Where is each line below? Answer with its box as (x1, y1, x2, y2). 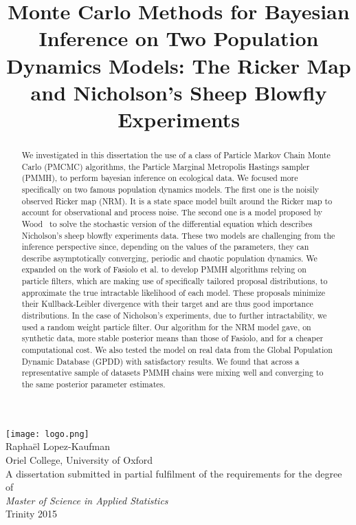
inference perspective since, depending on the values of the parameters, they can (21, 241, 309, 253)
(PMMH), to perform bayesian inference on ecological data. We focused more (21, 172, 298, 184)
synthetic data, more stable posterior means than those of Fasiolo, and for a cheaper (21, 332, 324, 344)
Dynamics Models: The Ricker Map (6, 51, 351, 79)
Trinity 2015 (5, 506, 58, 521)
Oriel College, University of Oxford (5, 452, 153, 467)
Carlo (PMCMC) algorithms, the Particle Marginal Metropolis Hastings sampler (21, 160, 310, 172)
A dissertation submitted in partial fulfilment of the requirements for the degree (5, 466, 342, 480)
